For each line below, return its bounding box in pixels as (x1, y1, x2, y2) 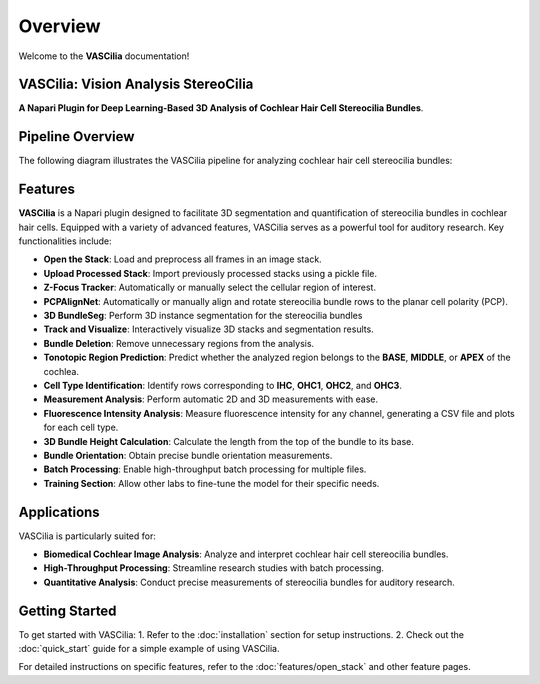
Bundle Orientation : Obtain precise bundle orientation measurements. (43, 449, 333, 461)
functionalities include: (18, 235, 112, 247)
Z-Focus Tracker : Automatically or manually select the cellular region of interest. (43, 281, 377, 294)
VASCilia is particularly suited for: (18, 530, 157, 542)
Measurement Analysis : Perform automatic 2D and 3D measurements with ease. (43, 393, 379, 405)
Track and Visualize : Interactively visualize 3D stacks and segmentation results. (43, 323, 374, 335)
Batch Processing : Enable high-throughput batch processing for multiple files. (43, 463, 367, 475)
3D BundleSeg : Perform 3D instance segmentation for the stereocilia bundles (43, 310, 363, 321)
